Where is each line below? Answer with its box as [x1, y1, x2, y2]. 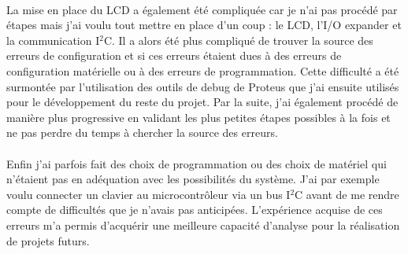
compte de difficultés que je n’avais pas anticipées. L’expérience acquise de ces [6, 201, 383, 218]
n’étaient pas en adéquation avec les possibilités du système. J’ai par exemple [6, 171, 380, 187]
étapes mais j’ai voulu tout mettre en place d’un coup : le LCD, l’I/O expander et [6, 17, 402, 33]
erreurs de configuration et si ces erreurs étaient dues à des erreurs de [6, 47, 342, 64]
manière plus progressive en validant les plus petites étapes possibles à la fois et [6, 109, 391, 125]
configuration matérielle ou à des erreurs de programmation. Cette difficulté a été [6, 62, 399, 79]
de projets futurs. [6, 232, 90, 248]
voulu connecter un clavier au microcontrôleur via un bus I [6, 186, 291, 202]
